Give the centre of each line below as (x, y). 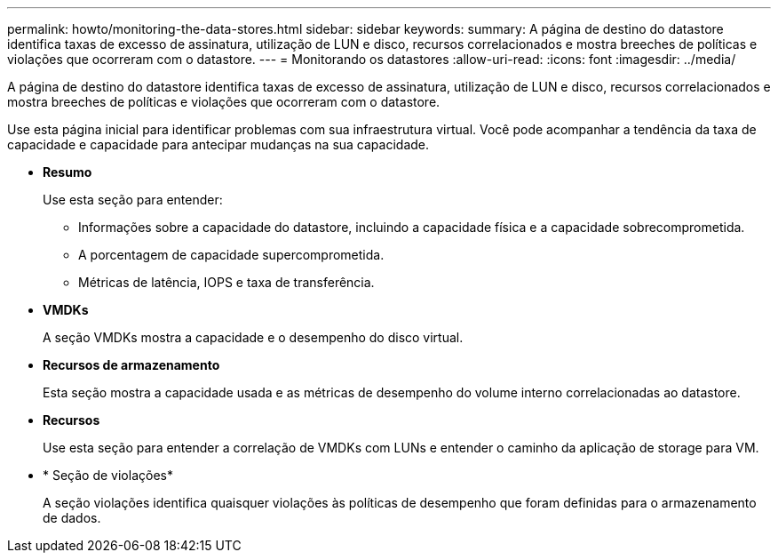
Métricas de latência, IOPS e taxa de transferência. (226, 282)
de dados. (72, 518)
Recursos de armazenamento (131, 365)
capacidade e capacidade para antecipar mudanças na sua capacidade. (218, 144)
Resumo (67, 172)
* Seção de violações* (108, 475)
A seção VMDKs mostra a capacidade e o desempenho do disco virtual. (253, 337)
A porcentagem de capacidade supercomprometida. (231, 255)
